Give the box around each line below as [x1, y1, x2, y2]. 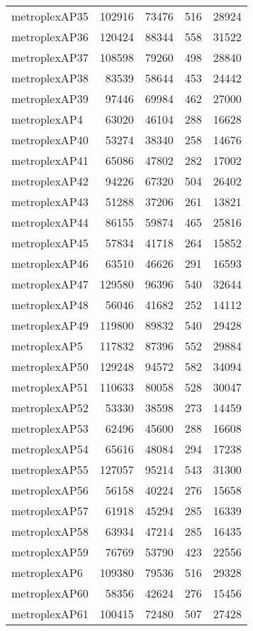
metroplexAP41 [11, 152, 89, 168]
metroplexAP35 [11, 8, 89, 24]
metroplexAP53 [11, 420, 89, 436]
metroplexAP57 [11, 502, 89, 519]
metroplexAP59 [11, 544, 89, 560]
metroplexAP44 [11, 214, 89, 230]
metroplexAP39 [11, 90, 89, 107]
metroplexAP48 [11, 296, 89, 313]
